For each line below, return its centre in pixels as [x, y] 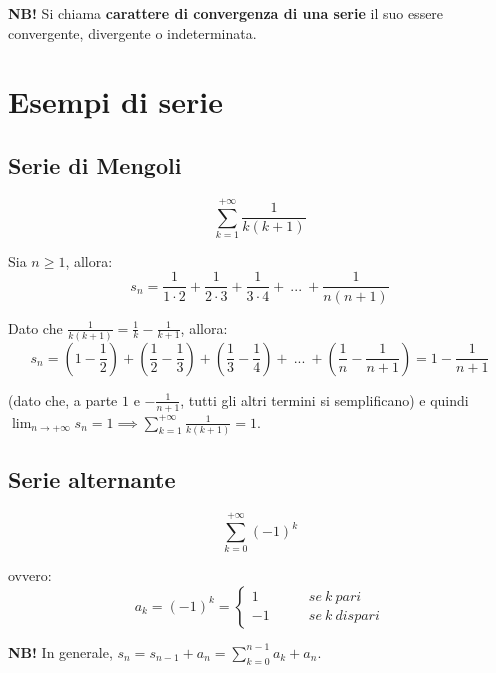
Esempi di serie [115, 101]
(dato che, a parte [63, 399]
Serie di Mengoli [95, 164]
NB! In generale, [60, 651]
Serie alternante [92, 479]
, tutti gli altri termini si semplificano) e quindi [324, 399]
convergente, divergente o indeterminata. [132, 32]
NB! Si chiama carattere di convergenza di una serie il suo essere [226, 13]
